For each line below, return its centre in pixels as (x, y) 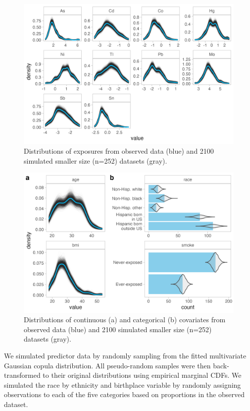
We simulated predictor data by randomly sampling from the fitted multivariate (125, 355)
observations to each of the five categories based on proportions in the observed (124, 394)
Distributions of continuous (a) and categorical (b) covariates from (125, 320)
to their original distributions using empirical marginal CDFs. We (142, 375)
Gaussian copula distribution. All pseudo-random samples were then (107, 365)
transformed (22, 375)
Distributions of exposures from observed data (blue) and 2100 (119, 150)
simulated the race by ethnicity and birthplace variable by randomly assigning (123, 384)
